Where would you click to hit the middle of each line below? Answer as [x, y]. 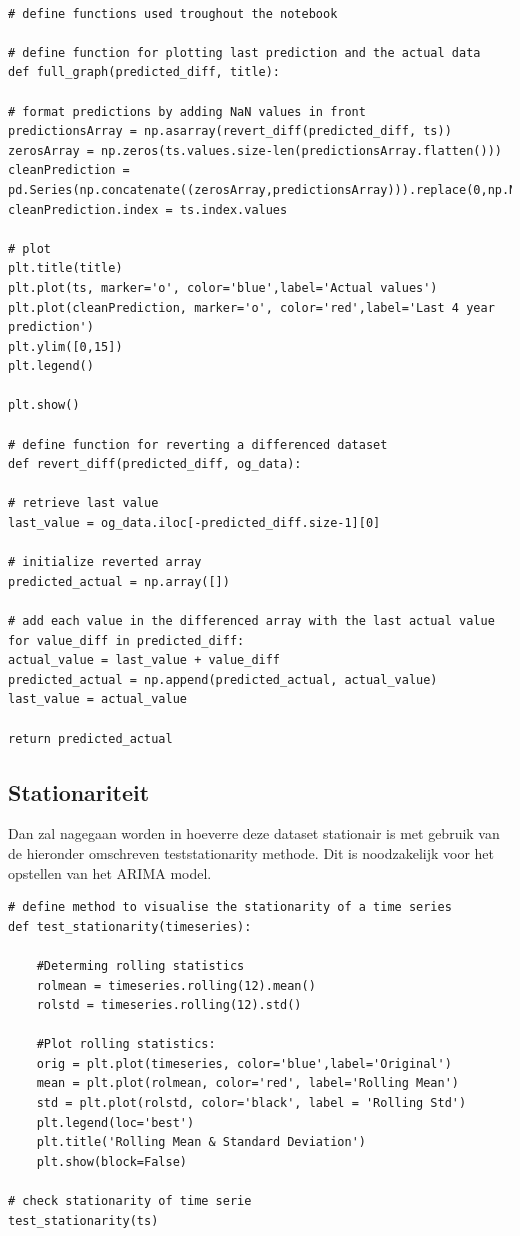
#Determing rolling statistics [140, 965]
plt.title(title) [65, 268]
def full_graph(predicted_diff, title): [144, 72]
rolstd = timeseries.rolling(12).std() [169, 1005]
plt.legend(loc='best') [115, 1122]
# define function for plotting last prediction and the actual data [244, 52]
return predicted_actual [90, 738]
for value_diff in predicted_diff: [126, 640]
